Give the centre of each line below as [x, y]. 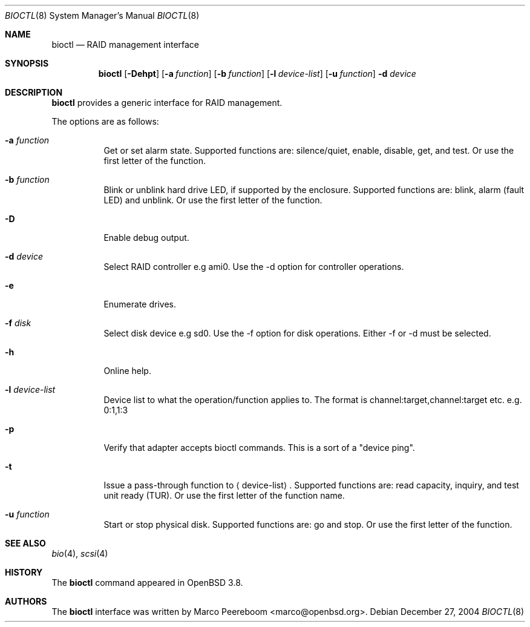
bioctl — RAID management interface [126, 44]
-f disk [18, 323]
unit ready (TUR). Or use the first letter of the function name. [224, 495]
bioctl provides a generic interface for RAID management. [167, 103]
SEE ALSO [25, 543]
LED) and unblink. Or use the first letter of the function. [213, 200]
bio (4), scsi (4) [80, 553]
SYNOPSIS [27, 63]
